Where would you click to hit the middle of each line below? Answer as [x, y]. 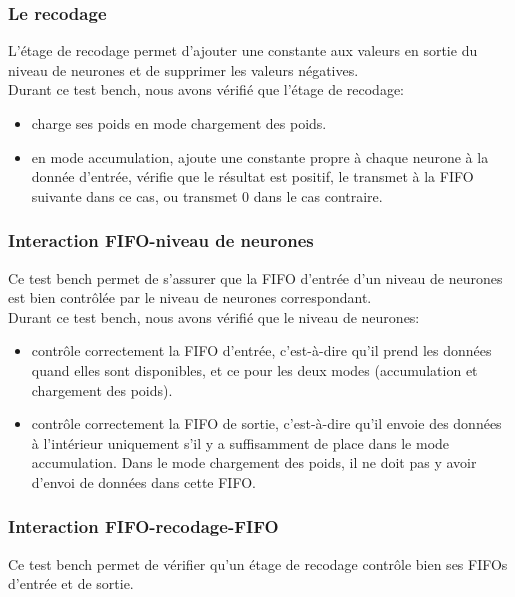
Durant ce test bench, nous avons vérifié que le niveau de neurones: [214, 316]
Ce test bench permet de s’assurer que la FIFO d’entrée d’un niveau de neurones [255, 277]
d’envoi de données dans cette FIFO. [143, 481]
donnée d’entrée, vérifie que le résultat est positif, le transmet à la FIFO [252, 176]
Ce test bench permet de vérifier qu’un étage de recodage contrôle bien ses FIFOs [258, 563]
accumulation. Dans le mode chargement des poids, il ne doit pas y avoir [254, 462]
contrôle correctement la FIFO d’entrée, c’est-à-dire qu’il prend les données [261, 350]
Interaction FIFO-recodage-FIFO [143, 526]
